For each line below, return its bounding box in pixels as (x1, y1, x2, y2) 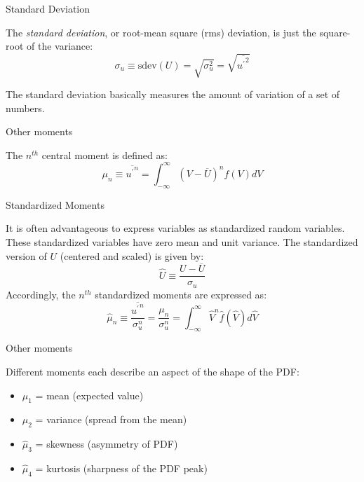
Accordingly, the (6, 287, 76, 301)
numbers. (6, 100, 45, 115)
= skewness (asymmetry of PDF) (35, 436, 178, 451)
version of (6, 248, 47, 263)
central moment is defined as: (41, 147, 168, 162)
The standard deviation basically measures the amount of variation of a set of (6, 87, 340, 102)
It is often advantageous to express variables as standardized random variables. (6, 221, 345, 235)
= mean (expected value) (35, 387, 144, 402)
